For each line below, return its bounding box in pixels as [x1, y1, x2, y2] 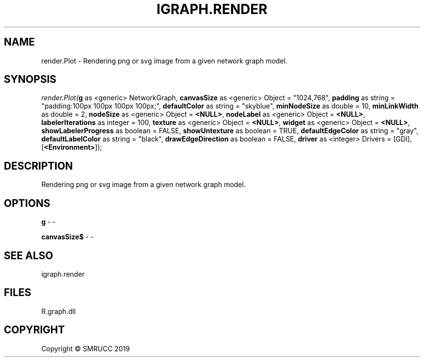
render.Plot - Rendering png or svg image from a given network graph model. [41, 56, 288, 65]
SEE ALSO [4, 249, 53, 262]
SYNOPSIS [4, 73, 57, 86]
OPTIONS [4, 197, 50, 209]
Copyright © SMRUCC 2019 [41, 344, 130, 353]
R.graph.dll [41, 307, 76, 315]
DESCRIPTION [4, 159, 73, 172]
